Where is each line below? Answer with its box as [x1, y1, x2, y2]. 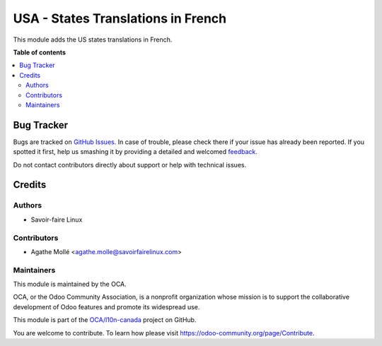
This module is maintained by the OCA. [13, 280, 127, 289]
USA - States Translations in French [13, 11, 226, 26]
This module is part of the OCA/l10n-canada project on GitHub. [13, 316, 197, 324]
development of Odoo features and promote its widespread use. [13, 302, 200, 311]
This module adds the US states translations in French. [13, 35, 173, 44]
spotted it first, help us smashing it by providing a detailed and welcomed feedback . [13, 148, 258, 156]
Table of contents [13, 48, 66, 56]
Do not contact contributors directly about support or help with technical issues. [13, 160, 247, 169]
